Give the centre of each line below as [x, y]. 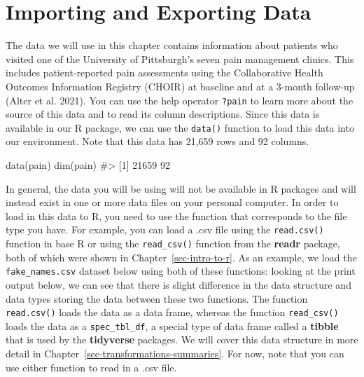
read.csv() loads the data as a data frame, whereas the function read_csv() [172, 312]
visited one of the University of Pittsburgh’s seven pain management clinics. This [180, 59]
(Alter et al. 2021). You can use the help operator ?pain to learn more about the [180, 100]
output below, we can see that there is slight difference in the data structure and [178, 284]
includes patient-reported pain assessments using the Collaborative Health [164, 73]
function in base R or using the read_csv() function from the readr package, [173, 244]
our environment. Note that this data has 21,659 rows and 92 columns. [157, 141]
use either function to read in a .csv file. [91, 367]
